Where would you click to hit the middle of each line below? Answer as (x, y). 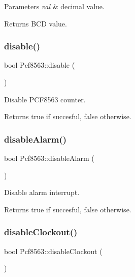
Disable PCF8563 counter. (45, 99)
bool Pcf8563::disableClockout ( (53, 251)
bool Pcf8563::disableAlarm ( (49, 158)
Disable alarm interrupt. (42, 192)
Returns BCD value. (36, 23)
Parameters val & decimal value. (54, 6)
